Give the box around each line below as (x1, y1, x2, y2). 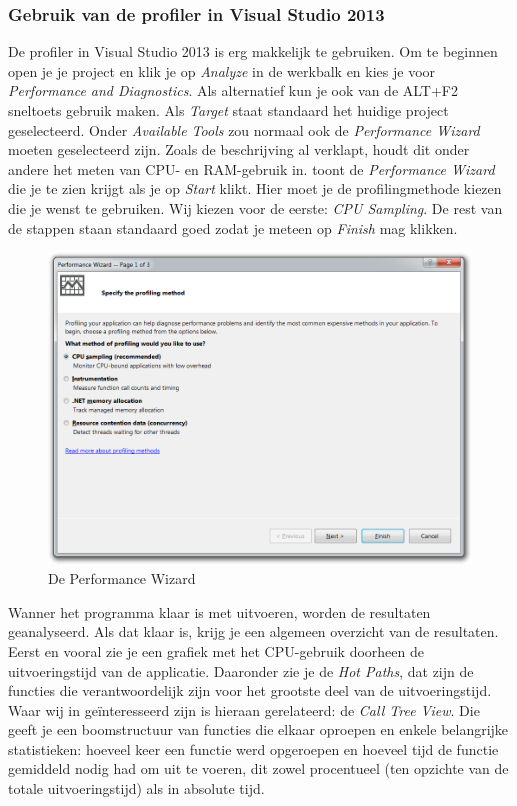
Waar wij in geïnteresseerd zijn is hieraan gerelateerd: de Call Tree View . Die (8, 699, 480, 720)
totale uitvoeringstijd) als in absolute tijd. (8, 778, 265, 799)
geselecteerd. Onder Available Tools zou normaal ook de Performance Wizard (8, 119, 480, 140)
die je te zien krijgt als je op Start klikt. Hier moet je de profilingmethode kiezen (8, 178, 502, 199)
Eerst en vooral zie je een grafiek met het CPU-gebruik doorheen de (8, 640, 424, 661)
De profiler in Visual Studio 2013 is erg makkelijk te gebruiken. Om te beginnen (8, 41, 498, 62)
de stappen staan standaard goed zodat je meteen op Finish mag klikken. (8, 217, 458, 238)
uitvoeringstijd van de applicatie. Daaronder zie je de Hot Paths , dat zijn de (8, 660, 474, 681)
